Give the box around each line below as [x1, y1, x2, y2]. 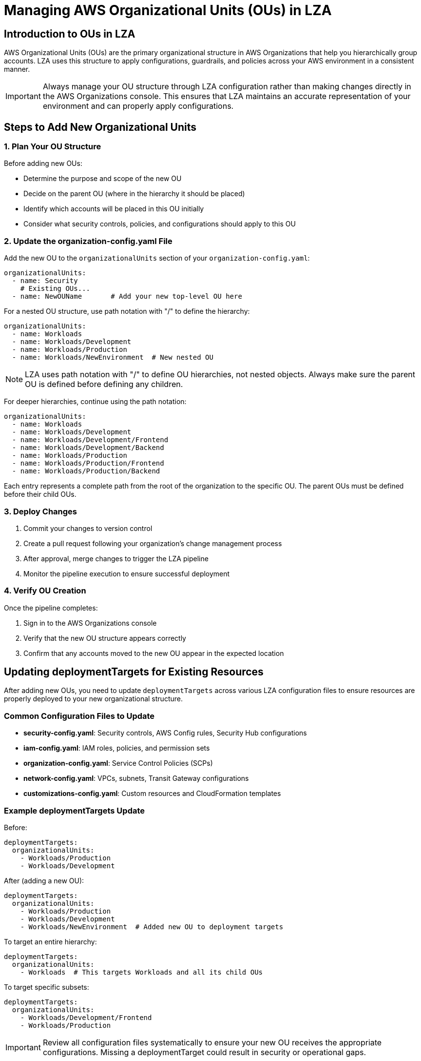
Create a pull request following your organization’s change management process [23, 539, 282, 548]
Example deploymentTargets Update [4, 805, 145, 816]
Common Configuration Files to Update [4, 711, 155, 721]
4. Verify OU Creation [4, 586, 86, 596]
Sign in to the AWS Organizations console [23, 618, 157, 627]
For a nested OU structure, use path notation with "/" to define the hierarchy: [4, 307, 250, 316]
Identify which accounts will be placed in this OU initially [23, 204, 204, 213]
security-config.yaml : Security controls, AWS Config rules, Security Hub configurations [23, 729, 307, 737]
